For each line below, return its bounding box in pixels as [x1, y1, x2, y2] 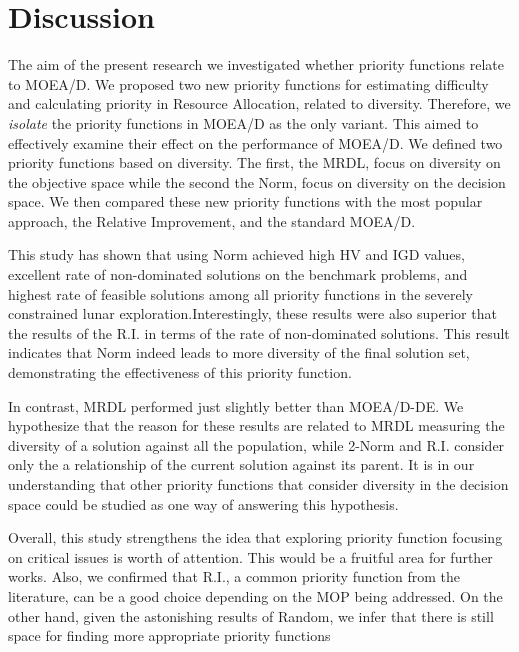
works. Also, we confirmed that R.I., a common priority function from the [8, 566, 461, 587]
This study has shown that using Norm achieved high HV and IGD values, [8, 244, 465, 265]
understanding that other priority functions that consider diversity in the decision [8, 474, 509, 494]
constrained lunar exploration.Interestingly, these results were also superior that [8, 303, 497, 324]
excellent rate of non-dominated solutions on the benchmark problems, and [8, 264, 468, 285]
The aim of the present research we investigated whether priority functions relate [8, 54, 504, 75]
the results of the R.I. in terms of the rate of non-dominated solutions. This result [8, 322, 510, 343]
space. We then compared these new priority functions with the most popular [8, 191, 483, 212]
